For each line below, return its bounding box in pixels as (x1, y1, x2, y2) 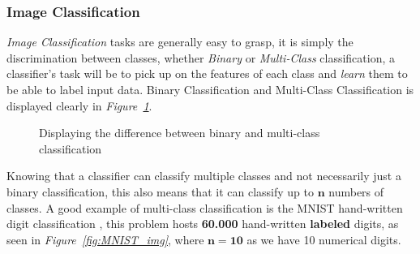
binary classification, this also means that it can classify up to (6, 183, 314, 200)
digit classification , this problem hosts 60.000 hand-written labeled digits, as (6, 215, 399, 232)
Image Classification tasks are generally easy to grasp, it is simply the (6, 33, 354, 50)
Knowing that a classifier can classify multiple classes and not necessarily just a (6, 167, 401, 184)
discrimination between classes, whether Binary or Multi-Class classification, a (6, 49, 396, 66)
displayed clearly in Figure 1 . (6, 97, 152, 114)
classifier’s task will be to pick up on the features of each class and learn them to (6, 65, 408, 82)
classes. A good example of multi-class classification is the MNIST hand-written (6, 199, 403, 216)
